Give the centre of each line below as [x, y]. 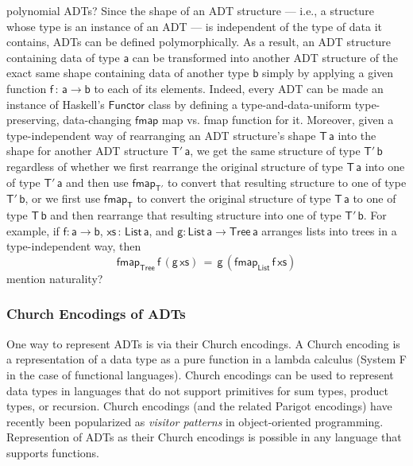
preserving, [33, 120]
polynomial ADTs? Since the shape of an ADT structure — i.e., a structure [190, 10]
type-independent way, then [74, 246]
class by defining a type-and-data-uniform [250, 104]
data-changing [97, 120]
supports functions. [53, 452]
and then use [97, 182]
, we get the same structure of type [275, 151]
